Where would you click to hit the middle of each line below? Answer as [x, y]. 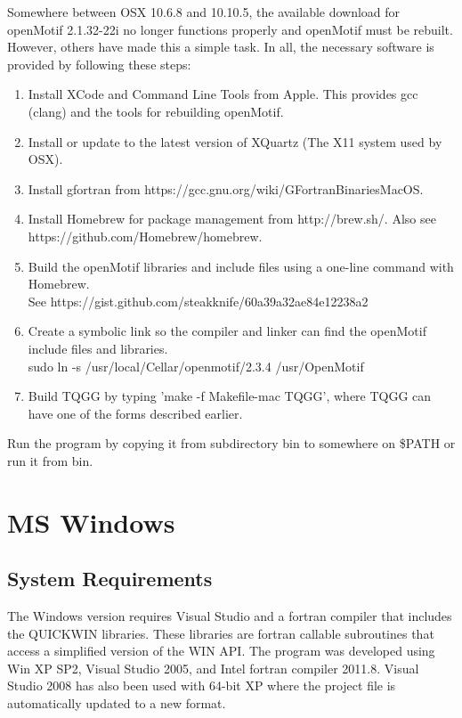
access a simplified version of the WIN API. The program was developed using [221, 651]
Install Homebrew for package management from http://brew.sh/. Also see [232, 219]
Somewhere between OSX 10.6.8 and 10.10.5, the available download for [204, 12]
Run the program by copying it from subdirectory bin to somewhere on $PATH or [231, 443]
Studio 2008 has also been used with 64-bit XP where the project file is [202, 685]
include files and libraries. [98, 348]
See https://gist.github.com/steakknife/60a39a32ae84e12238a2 [198, 301]
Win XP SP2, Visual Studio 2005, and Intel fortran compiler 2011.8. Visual [213, 668]
